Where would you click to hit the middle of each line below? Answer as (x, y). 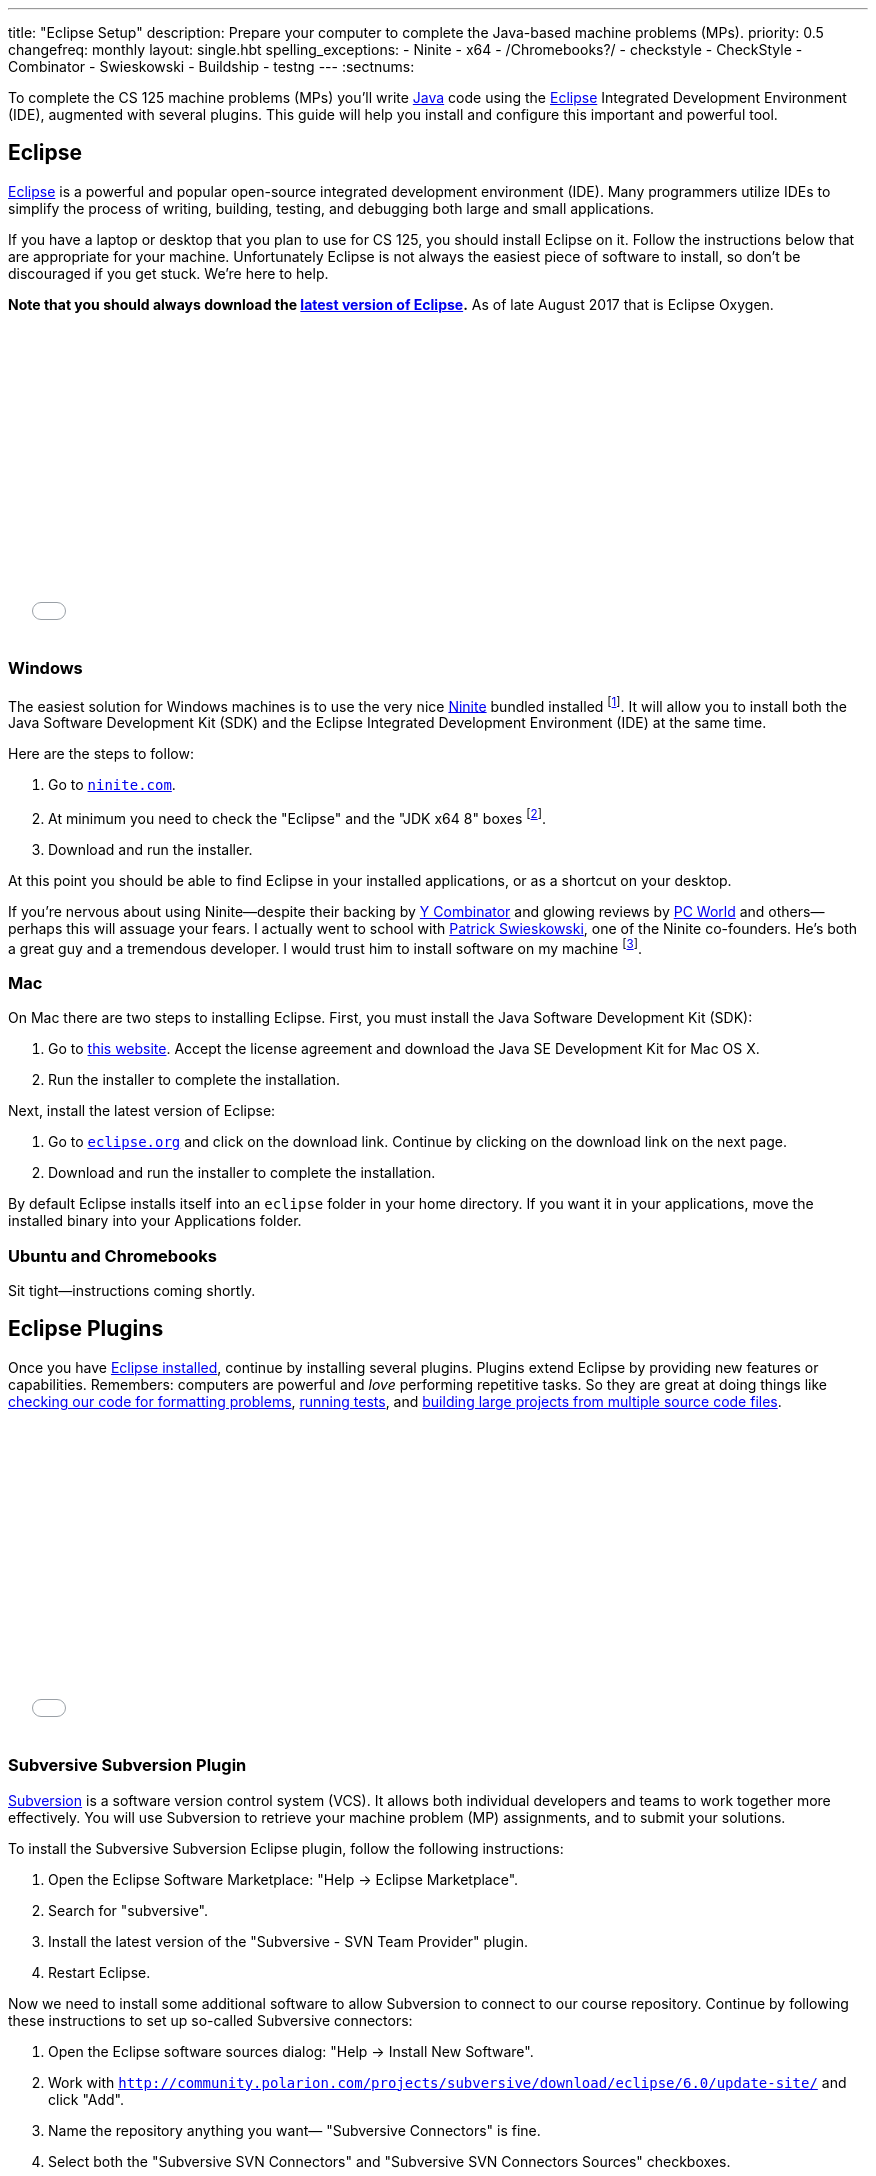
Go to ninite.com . (112, 785)
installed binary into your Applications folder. (155, 1221)
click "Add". (86, 2099)
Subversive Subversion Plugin (127, 1765)
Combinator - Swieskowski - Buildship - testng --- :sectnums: (211, 66)
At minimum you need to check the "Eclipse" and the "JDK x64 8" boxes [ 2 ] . (297, 817)
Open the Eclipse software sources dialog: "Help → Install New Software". (291, 2051)
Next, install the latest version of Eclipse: (142, 1111)
